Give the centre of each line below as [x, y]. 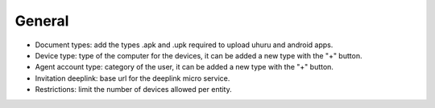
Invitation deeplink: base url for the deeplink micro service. [133, 78]
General [42, 21]
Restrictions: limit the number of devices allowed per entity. [134, 90]
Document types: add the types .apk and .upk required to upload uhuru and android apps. [184, 45]
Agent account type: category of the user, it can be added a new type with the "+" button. [184, 67]
